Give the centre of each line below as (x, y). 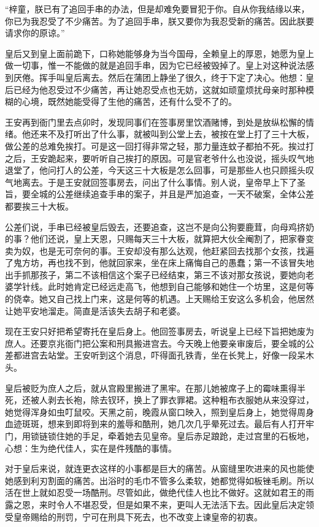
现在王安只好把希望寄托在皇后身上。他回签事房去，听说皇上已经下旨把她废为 (159, 331)
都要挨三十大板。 (39, 206)
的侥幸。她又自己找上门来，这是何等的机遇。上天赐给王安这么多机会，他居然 (159, 299)
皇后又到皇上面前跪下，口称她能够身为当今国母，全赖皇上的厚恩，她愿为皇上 (159, 53)
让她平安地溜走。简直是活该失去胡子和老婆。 (95, 310)
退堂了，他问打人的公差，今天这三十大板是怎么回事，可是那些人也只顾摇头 (155, 170)
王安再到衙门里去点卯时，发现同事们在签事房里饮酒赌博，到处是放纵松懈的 (155, 122)
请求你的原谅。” (35, 33)
